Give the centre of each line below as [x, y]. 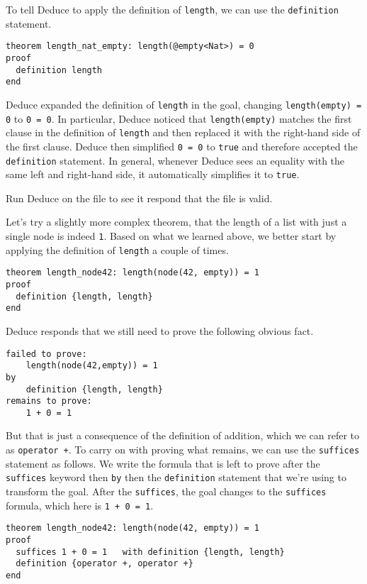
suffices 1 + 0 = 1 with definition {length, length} [150, 552]
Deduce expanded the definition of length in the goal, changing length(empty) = [184, 104]
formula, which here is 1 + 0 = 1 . [80, 505]
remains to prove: [49, 401]
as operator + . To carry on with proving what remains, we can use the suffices [183, 450]
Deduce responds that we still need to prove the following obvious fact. [160, 330]
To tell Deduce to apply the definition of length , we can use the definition [172, 9]
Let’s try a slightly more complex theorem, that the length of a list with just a [176, 222]
